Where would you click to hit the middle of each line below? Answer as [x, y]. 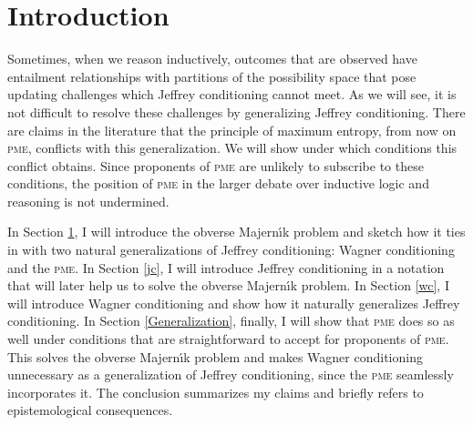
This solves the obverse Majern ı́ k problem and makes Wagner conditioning [215, 356]
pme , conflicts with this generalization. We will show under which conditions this [232, 148]
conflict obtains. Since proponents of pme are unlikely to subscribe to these [216, 165]
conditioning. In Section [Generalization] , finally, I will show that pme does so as [231, 321]
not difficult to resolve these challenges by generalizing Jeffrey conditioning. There [236, 111]
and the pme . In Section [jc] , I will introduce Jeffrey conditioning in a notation [226, 267]
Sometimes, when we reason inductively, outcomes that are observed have [212, 59]
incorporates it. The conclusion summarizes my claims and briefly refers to [216, 392]
